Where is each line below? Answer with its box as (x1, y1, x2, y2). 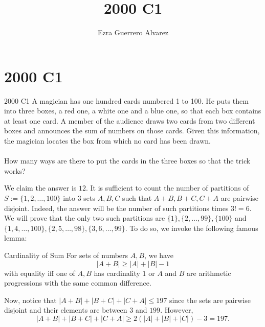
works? (4, 165, 26, 176)
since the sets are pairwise (169, 294, 251, 305)
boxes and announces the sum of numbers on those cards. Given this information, (4, 125, 260, 136)
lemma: (4, 232, 27, 243)
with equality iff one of (4, 267, 75, 278)
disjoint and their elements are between (4, 305, 127, 315)
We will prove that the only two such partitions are (4, 213, 165, 223)
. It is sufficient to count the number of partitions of (86, 182, 249, 193)
